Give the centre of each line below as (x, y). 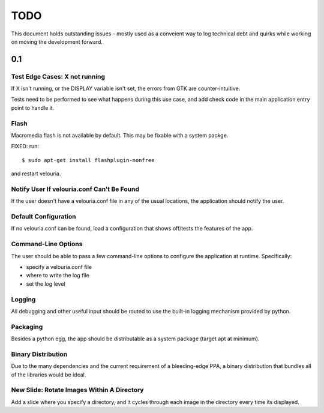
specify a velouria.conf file (59, 267)
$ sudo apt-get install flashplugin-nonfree (88, 160)
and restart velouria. (36, 173)
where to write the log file (58, 276)
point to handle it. (33, 107)
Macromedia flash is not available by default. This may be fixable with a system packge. (120, 136)
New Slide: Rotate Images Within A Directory (77, 390)
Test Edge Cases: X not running (58, 76)
